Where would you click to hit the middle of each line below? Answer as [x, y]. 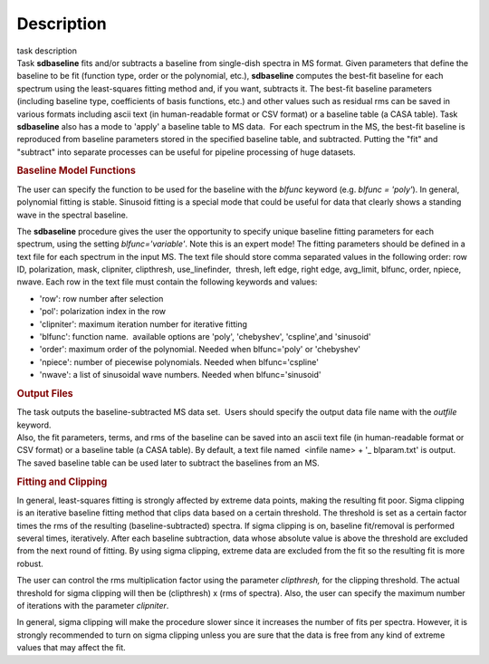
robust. [30, 563]
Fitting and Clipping [62, 482]
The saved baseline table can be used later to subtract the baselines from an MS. [168, 463]
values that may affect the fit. [71, 648]
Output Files [45, 393]
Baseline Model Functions [76, 170]
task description [47, 51]
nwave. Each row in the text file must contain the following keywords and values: [167, 282]
